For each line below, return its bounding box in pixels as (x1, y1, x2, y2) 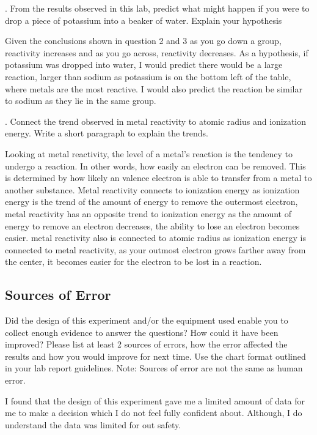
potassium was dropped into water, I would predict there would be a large (5, 58, 283, 71)
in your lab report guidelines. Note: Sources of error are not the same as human (5, 362, 303, 374)
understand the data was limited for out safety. (5, 418, 181, 431)
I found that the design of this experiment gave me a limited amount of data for (5, 394, 305, 407)
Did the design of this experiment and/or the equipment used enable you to (5, 314, 288, 327)
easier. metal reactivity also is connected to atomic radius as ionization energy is (5, 231, 306, 244)
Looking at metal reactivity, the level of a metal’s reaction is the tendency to (5, 147, 293, 160)
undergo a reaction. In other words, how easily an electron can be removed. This (5, 159, 306, 172)
